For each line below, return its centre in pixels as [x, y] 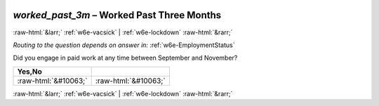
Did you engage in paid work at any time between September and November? [125, 58]
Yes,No [29, 72]
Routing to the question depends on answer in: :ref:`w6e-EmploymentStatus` [124, 45]
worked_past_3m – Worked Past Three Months [117, 15]
